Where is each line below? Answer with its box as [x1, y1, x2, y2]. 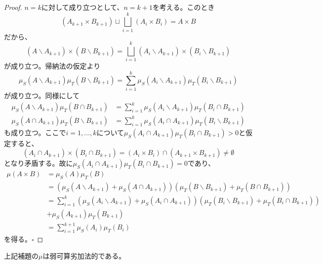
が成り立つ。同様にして [4, 90, 80, 101]
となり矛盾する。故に [4, 158, 73, 168]
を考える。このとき [152, 2, 215, 12]
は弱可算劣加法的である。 [42, 250, 126, 261]
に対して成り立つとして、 [41, 2, 124, 12]
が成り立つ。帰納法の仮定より [4, 61, 101, 71]
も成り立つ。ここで [4, 127, 66, 137]
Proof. [4, 2, 22, 12]
